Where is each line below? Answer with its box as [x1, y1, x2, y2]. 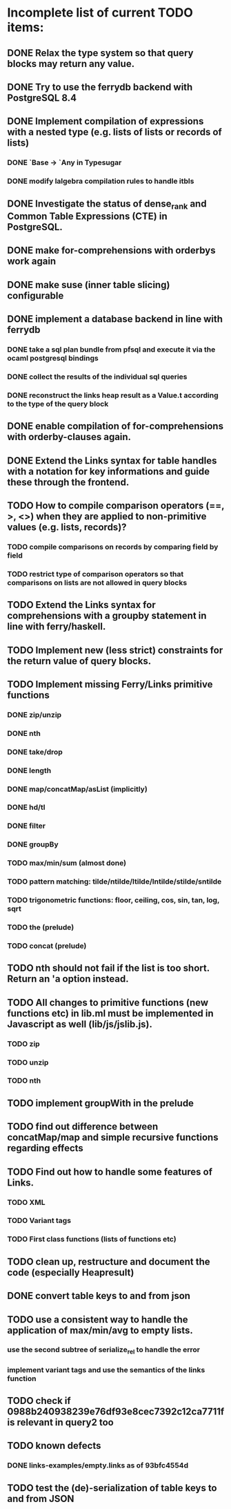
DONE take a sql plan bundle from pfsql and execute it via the [7, 344, 216, 354]
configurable [7, 290, 64, 301]
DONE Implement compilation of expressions [7, 115, 204, 127]
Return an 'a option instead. [7, 973, 129, 985]
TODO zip [7, 1038, 40, 1048]
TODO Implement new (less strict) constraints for [7, 644, 223, 656]
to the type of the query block [7, 399, 109, 408]
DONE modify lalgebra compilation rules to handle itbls [7, 176, 194, 186]
